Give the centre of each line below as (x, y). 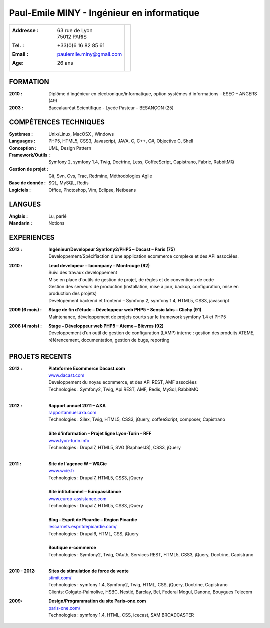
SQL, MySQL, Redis (69, 183)
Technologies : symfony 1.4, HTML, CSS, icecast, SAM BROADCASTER (121, 615)
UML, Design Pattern (70, 148)
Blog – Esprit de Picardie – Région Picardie (93, 519)
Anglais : (19, 216)
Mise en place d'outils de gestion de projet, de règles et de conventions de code (131, 279)
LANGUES (25, 204)
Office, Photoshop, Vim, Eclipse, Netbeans (92, 190)
